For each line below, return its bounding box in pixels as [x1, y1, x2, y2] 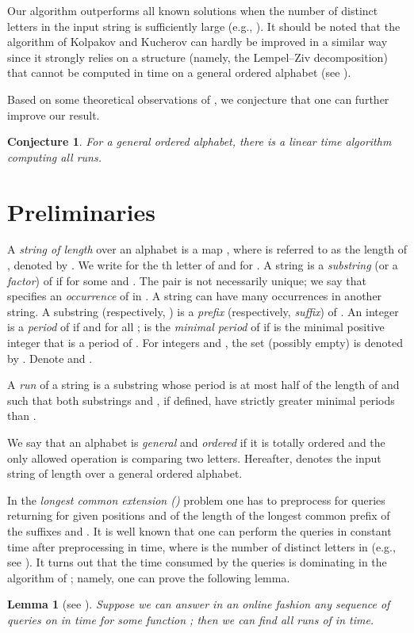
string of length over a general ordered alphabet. [7, 465, 243, 482]
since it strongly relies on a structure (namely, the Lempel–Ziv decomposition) [7, 48, 388, 65]
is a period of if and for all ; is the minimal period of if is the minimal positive [7, 318, 385, 335]
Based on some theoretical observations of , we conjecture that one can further [7, 90, 389, 107]
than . [7, 407, 36, 424]
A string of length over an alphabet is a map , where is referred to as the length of [7, 241, 407, 257]
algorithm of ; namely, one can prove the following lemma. [7, 569, 290, 585]
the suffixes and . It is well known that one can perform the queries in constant [7, 522, 392, 539]
